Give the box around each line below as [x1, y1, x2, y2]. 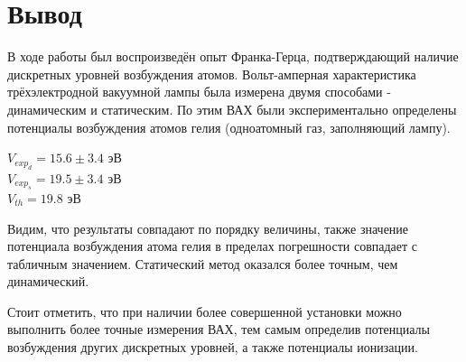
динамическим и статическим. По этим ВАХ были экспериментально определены [7, 99, 457, 118]
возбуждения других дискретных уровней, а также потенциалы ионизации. [7, 338, 418, 357]
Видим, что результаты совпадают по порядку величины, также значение [7, 218, 409, 237]
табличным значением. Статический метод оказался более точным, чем [7, 254, 398, 273]
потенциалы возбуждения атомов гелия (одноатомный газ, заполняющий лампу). [7, 117, 451, 136]
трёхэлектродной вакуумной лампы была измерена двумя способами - [7, 82, 391, 101]
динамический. [7, 272, 89, 291]
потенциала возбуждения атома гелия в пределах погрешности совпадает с [7, 237, 417, 255]
